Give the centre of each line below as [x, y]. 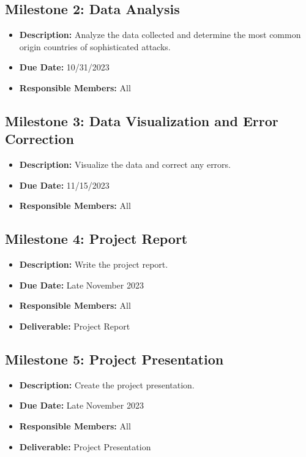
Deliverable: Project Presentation [85, 446]
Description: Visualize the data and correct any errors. [125, 164]
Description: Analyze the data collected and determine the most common [160, 35]
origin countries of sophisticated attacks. [95, 46]
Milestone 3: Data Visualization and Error [142, 120]
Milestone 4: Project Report [96, 239]
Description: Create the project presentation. [107, 384]
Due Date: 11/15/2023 [64, 185]
